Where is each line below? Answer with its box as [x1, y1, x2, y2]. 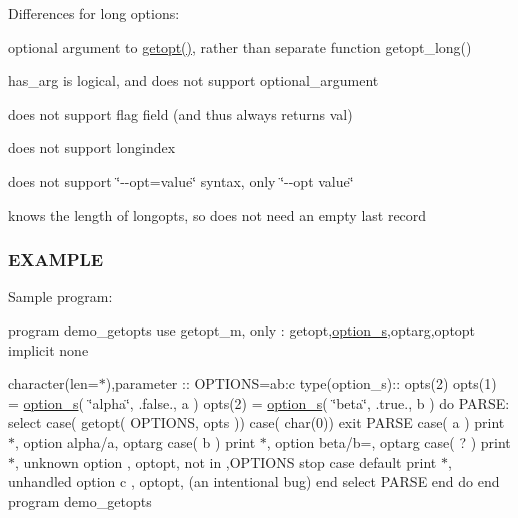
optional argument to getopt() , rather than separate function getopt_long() [8, 36, 472, 57]
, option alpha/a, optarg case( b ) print [15, 431, 256, 452]
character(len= [8, 373, 99, 394]
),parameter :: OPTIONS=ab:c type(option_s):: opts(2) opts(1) [105, 373, 497, 394]
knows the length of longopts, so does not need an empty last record [8, 204, 427, 225]
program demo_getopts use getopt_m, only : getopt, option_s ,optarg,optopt [8, 319, 476, 340]
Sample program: [8, 286, 113, 307]
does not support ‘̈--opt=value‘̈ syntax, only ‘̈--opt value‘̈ [8, 170, 354, 191]
